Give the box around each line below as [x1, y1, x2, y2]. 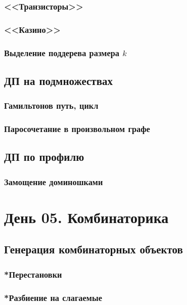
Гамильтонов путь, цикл [4, 99, 99, 112]
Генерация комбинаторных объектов [4, 241, 183, 257]
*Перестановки [4, 268, 62, 280]
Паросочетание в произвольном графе [4, 122, 150, 135]
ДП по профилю [4, 149, 84, 164]
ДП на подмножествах [4, 72, 113, 88]
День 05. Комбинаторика [4, 206, 169, 227]
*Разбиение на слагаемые [4, 291, 102, 303]
